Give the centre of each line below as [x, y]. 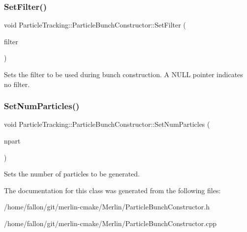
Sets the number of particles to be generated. [72, 174]
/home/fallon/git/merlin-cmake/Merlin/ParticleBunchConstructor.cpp [110, 223]
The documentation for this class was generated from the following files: [112, 190]
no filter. [17, 84]
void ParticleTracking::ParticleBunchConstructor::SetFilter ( [95, 25]
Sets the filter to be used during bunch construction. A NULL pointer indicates [123, 74]
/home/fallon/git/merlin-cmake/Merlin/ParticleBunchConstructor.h [107, 207]
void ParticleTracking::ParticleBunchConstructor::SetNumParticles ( [107, 124]
